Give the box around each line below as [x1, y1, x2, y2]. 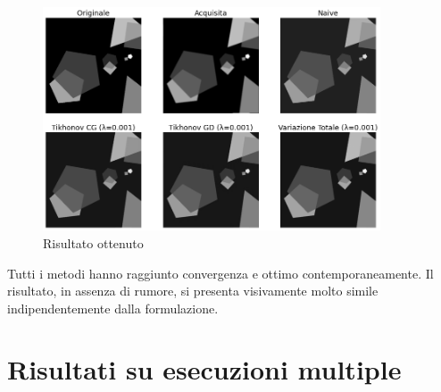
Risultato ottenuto [43, 233, 144, 252]
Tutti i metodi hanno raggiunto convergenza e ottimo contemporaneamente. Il [7, 263, 434, 282]
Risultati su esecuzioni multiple [7, 351, 402, 388]
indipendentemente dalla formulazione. [7, 298, 219, 317]
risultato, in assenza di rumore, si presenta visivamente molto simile [7, 281, 379, 300]
